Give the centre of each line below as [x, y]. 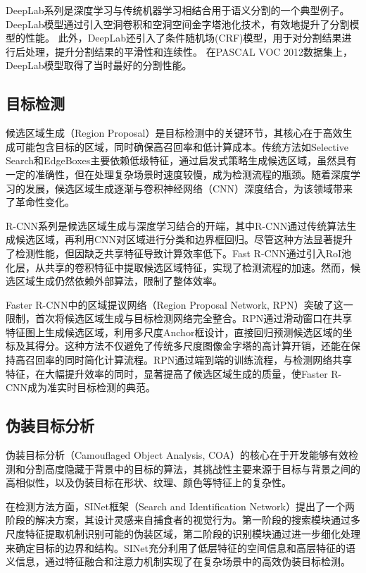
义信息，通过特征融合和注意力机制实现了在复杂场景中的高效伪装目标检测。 [178, 561]
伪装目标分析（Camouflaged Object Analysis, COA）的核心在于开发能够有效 [177, 455]
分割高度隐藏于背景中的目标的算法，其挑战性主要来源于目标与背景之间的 [193, 468]
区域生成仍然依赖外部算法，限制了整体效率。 [119, 281]
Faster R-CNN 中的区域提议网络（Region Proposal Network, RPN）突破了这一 [179, 304]
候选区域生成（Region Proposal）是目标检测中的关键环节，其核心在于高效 [174, 133]
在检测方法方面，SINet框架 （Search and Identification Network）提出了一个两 [180, 506]
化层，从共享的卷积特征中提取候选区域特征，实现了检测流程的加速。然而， [178, 267]
